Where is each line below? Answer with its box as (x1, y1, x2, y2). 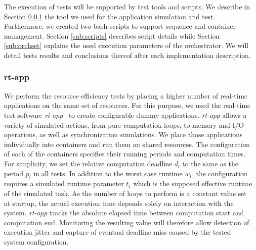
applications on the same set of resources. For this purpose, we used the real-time (4, 100, 251, 110)
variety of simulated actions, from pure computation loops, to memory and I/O (4, 119, 244, 130)
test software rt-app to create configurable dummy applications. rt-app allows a (4, 109, 247, 120)
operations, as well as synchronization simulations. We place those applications (4, 129, 243, 140)
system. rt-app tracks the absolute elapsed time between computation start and (4, 207, 244, 218)
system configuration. (4, 236, 69, 247)
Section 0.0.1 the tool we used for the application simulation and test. (4, 11, 215, 21)
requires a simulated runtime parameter (4, 178, 124, 189)
